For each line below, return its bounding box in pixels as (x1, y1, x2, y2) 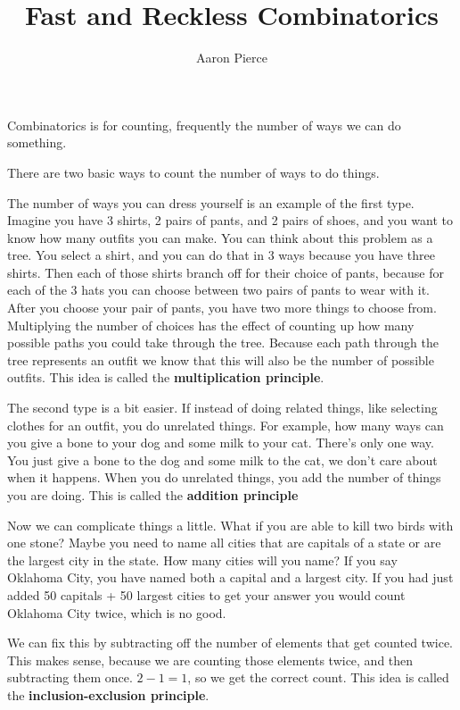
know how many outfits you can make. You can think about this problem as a (7, 228, 433, 246)
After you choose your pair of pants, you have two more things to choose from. (7, 298, 437, 317)
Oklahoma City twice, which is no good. (7, 603, 226, 622)
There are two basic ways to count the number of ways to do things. (7, 163, 380, 181)
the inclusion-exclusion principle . (7, 685, 209, 704)
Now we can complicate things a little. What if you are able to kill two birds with (7, 515, 454, 534)
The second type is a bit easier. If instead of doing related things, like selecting (7, 398, 438, 417)
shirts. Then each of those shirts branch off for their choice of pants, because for (7, 263, 444, 281)
